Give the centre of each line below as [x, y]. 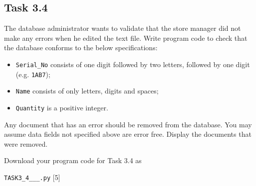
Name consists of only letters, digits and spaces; [87, 91]
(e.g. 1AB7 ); [33, 74]
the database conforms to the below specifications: [81, 47]
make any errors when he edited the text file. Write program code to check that [126, 38]
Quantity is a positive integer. [62, 107]
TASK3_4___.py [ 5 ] [32, 177]
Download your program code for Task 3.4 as [73, 160]
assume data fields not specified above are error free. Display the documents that [128, 134]
